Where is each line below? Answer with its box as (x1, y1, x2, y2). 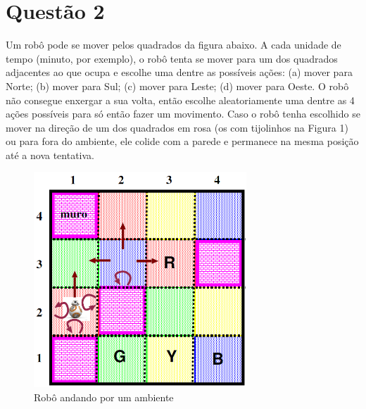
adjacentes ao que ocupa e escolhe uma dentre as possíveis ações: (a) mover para (6, 65, 353, 80)
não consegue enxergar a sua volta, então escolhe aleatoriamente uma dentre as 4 (6, 92, 355, 107)
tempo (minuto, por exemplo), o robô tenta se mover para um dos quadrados (6, 51, 338, 65)
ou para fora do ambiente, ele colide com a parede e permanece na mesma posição (6, 134, 359, 149)
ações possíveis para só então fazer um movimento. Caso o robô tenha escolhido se (6, 106, 360, 121)
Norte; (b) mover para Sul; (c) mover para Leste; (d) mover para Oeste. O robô (6, 78, 349, 93)
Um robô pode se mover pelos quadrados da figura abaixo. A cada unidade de (6, 37, 341, 52)
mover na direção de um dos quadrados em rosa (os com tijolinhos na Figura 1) (6, 120, 348, 134)
